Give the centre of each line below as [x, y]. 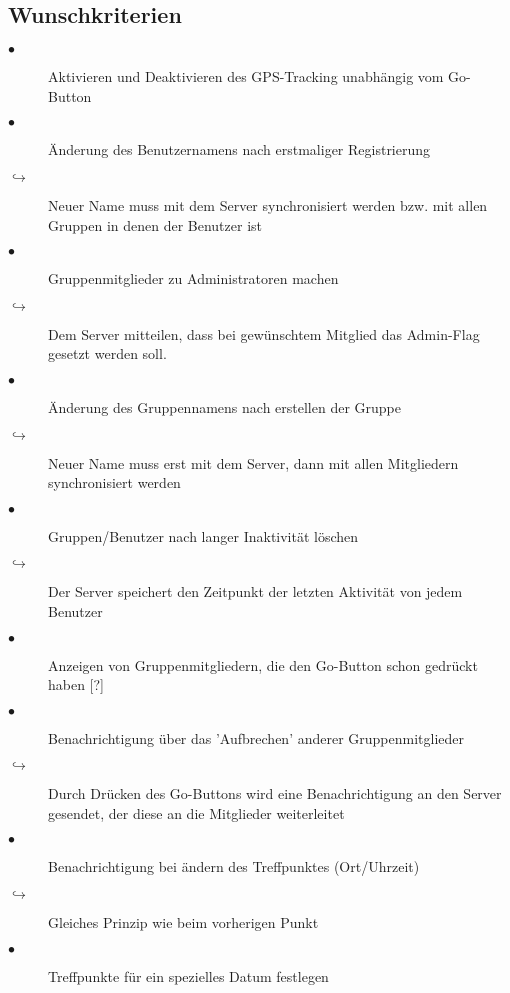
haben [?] [76, 684]
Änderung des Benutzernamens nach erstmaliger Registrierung [239, 149]
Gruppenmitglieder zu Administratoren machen [193, 278]
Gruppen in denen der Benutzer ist [155, 224]
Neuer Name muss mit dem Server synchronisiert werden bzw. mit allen [268, 204]
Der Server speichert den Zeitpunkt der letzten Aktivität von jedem [255, 591]
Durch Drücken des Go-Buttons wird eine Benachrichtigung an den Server [275, 793]
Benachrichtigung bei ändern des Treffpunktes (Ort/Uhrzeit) [234, 866]
